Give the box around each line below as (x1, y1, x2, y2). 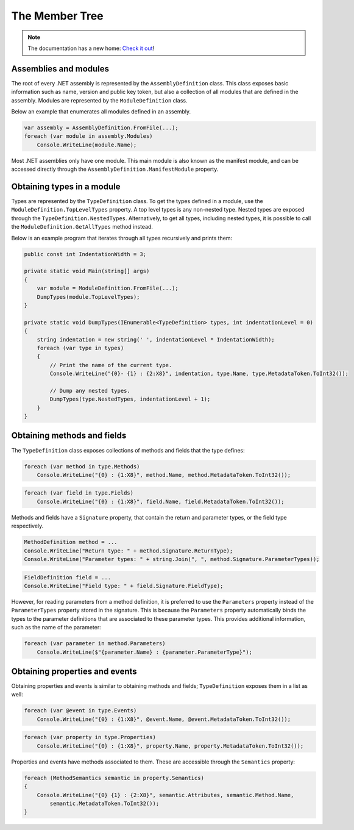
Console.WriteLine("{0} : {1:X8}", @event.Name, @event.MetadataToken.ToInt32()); (37, 715, 291, 723)
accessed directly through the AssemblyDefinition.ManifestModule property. (11, 165, 219, 173)
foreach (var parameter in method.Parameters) (24, 640, 166, 647)
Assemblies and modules (11, 63, 110, 74)
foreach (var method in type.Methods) (24, 463, 140, 470)
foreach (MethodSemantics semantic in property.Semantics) (24, 775, 204, 781)
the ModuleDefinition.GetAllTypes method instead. (11, 223, 154, 231)
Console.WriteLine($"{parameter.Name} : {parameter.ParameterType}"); (37, 648, 253, 656)
